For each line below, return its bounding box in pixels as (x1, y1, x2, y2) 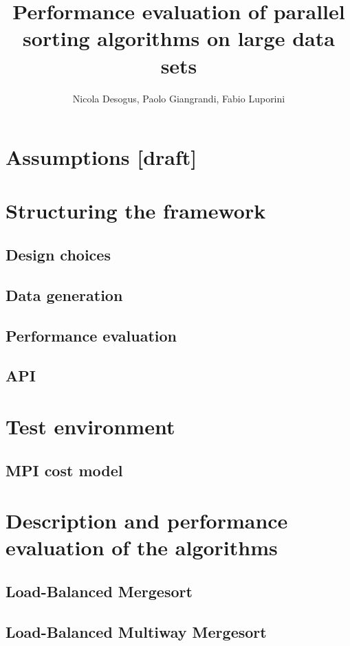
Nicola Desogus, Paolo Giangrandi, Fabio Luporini (72, 91, 285, 105)
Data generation (6, 284, 123, 305)
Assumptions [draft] (6, 143, 197, 171)
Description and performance (6, 506, 288, 535)
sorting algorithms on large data (23, 24, 335, 52)
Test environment (6, 412, 175, 440)
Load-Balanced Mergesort (6, 580, 193, 601)
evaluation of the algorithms (6, 533, 278, 561)
